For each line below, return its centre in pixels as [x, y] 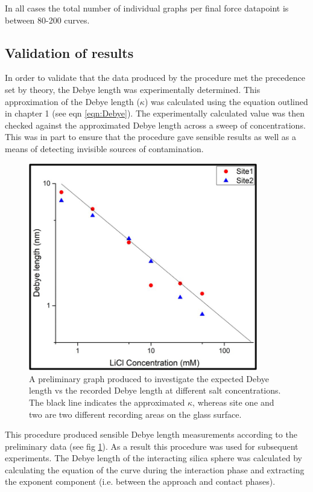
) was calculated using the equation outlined [226, 101]
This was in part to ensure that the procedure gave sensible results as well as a [151, 137]
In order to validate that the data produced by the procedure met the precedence [155, 78]
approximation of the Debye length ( [72, 101]
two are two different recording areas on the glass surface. [135, 414]
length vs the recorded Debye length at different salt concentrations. [155, 390]
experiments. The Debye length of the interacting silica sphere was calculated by [153, 458]
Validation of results [69, 52]
